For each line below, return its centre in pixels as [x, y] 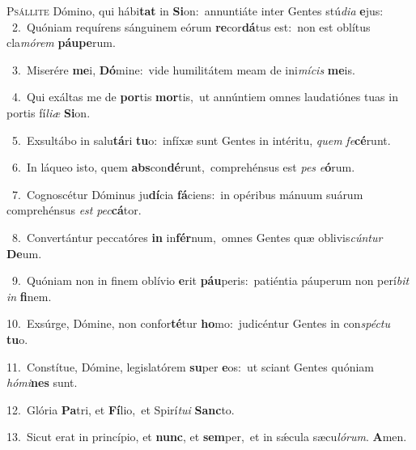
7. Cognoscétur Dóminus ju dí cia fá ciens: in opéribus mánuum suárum [187, 194]
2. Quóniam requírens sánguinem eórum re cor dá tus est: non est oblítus [191, 26]
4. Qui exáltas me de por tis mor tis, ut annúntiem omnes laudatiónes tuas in [205, 97]
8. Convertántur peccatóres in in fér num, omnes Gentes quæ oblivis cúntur [197, 237]
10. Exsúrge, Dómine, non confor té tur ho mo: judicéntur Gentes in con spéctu [199, 323]
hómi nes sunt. [42, 382]
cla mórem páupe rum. [61, 42]
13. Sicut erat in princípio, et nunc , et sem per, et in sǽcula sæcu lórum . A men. [207, 437]
